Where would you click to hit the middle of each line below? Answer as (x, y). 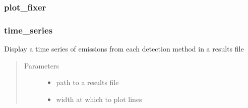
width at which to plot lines (99, 99)
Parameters (41, 65)
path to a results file (87, 82)
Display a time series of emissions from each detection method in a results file (124, 49)
